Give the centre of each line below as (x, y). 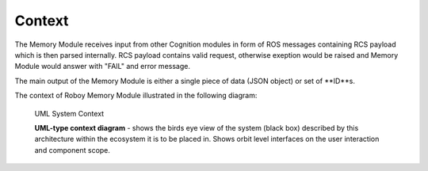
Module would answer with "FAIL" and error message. (102, 66)
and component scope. (73, 150)
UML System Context (69, 113)
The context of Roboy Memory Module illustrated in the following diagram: (136, 96)
